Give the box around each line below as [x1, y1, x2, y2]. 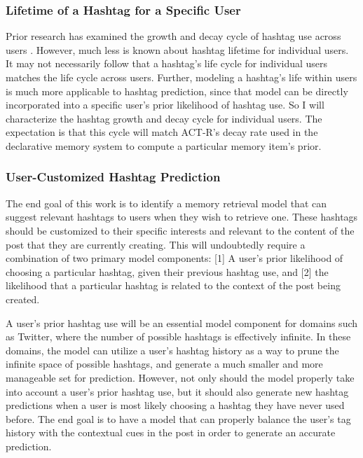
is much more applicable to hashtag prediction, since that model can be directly [6, 83, 348, 98]
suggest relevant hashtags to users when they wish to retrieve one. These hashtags [6, 209, 358, 224]
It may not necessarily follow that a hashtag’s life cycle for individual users [6, 56, 328, 71]
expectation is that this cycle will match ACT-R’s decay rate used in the [6, 125, 318, 139]
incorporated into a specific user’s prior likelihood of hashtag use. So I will [6, 97, 324, 112]
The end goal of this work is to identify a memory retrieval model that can [6, 195, 327, 210]
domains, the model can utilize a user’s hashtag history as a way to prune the [6, 342, 339, 357]
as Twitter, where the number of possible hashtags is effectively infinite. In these [6, 329, 351, 344]
